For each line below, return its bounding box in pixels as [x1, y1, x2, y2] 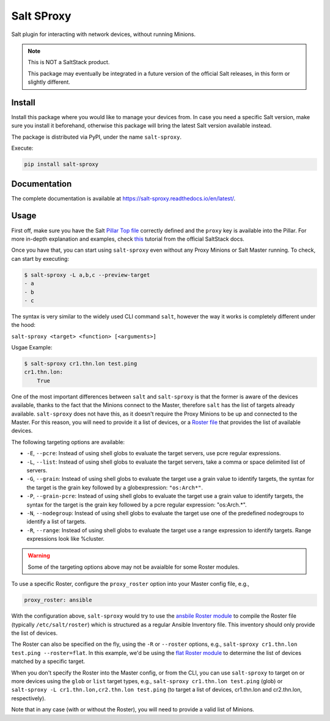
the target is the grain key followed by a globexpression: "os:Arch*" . [26, 483, 204, 491]
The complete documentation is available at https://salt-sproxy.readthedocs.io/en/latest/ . [11, 194, 236, 202]
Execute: [11, 144, 34, 152]
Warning [28, 552, 50, 559]
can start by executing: [11, 255, 70, 262]
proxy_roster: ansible [24, 596, 92, 604]
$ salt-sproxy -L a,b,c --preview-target [24, 271, 150, 278]
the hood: [11, 321, 36, 329]
